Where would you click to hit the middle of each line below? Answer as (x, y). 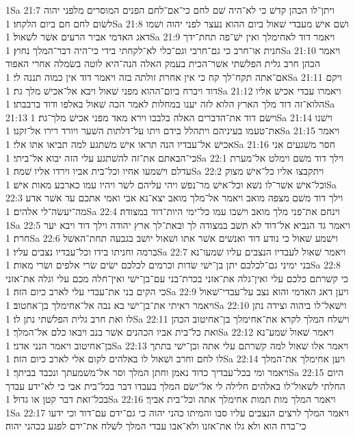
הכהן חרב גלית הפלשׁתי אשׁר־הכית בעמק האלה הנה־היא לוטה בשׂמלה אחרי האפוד (163, 63)
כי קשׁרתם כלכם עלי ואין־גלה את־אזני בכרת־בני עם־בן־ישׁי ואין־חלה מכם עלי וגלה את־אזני (177, 278)
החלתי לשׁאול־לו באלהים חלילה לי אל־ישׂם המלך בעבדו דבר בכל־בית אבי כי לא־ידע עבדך (175, 385)
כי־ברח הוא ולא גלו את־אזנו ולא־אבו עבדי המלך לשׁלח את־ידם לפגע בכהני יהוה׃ (156, 426)
